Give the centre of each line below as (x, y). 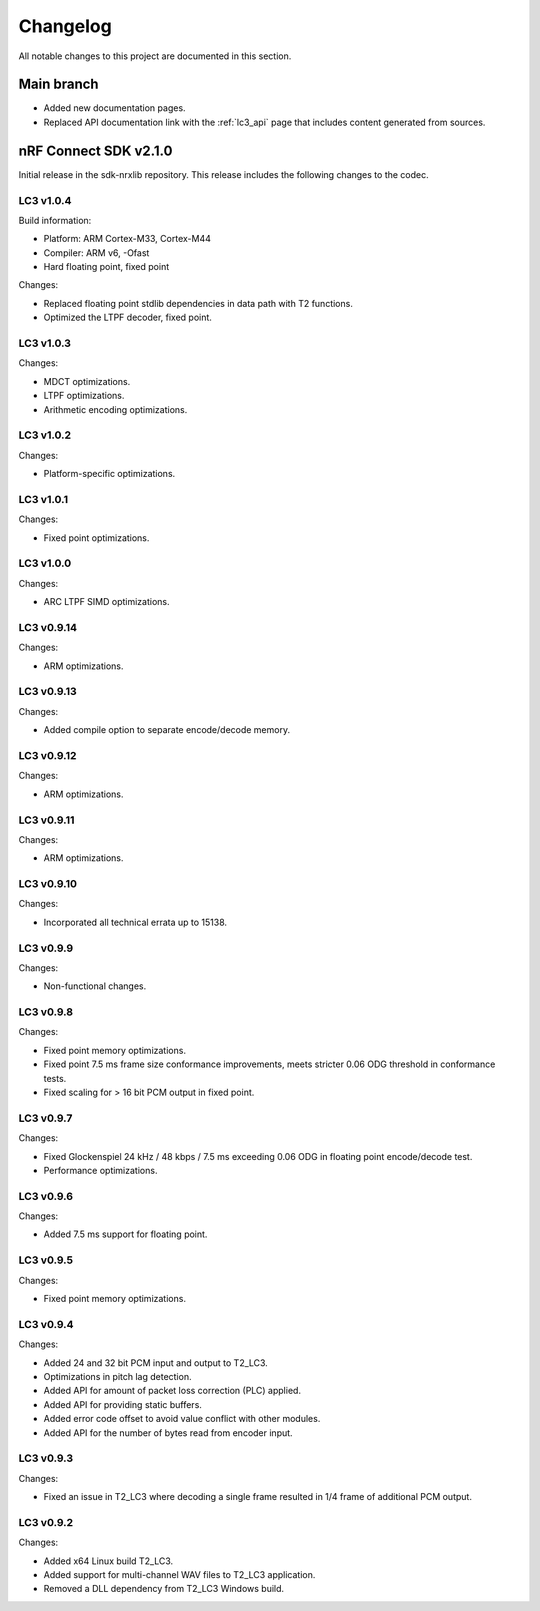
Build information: (55, 220)
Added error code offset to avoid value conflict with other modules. (182, 1419)
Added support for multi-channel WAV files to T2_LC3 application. (179, 1574)
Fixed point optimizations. (96, 537)
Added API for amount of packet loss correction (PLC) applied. (172, 1391)
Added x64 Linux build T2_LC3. (108, 1561)
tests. (55, 1078)
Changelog (65, 26)
